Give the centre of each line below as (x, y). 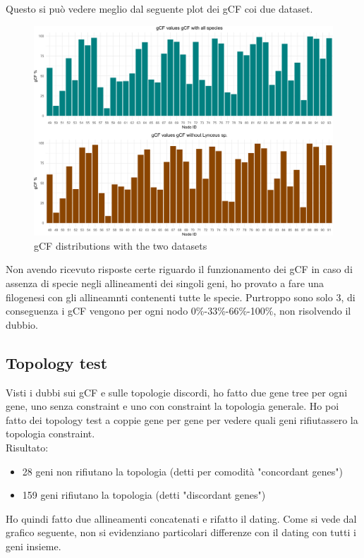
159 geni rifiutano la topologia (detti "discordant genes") (144, 495)
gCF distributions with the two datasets (121, 245)
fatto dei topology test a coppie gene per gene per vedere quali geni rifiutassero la (182, 419)
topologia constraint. (50, 433)
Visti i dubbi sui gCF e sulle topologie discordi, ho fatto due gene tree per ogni (177, 392)
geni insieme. (34, 546)
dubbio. (22, 324)
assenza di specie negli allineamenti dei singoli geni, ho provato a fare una (165, 283)
